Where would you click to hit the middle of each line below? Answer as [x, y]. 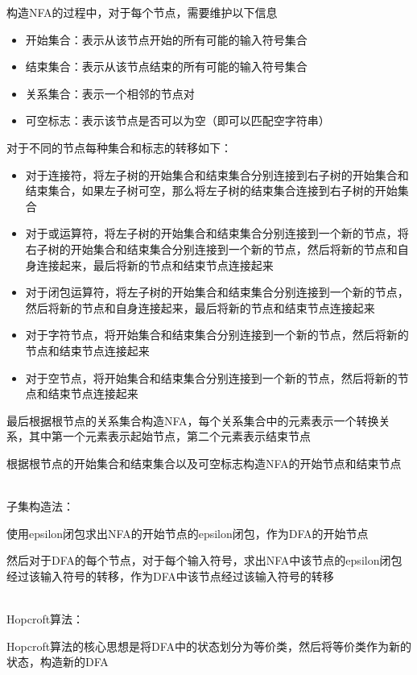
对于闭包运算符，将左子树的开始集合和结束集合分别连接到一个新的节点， [217, 292]
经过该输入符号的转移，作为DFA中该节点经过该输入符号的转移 [170, 576]
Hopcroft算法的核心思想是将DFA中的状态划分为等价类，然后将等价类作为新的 [209, 646]
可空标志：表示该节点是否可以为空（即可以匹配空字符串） [178, 120]
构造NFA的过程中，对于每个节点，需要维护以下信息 [142, 12]
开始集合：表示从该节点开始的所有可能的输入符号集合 [166, 39]
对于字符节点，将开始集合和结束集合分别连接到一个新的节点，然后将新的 [217, 335]
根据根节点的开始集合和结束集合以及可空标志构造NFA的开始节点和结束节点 [204, 463]
